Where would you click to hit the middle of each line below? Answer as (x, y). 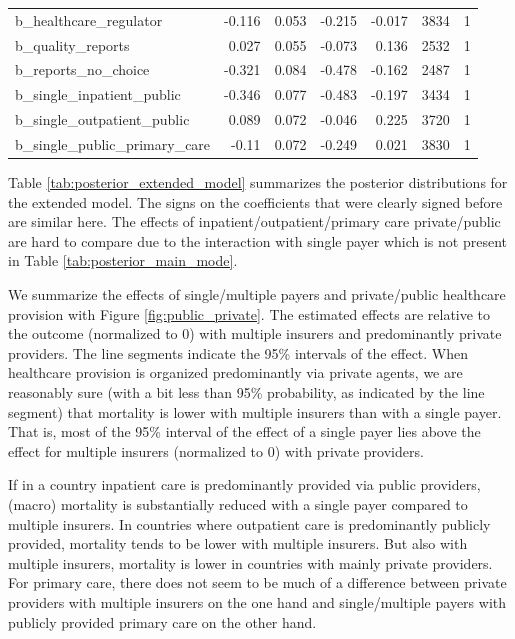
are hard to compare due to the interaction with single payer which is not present (257, 240)
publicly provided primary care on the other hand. (162, 621)
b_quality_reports (72, 44)
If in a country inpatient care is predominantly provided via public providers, (244, 484)
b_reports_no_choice (82, 69)
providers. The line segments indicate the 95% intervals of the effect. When (238, 352)
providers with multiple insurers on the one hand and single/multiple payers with (257, 601)
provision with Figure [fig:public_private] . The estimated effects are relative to (249, 313)
